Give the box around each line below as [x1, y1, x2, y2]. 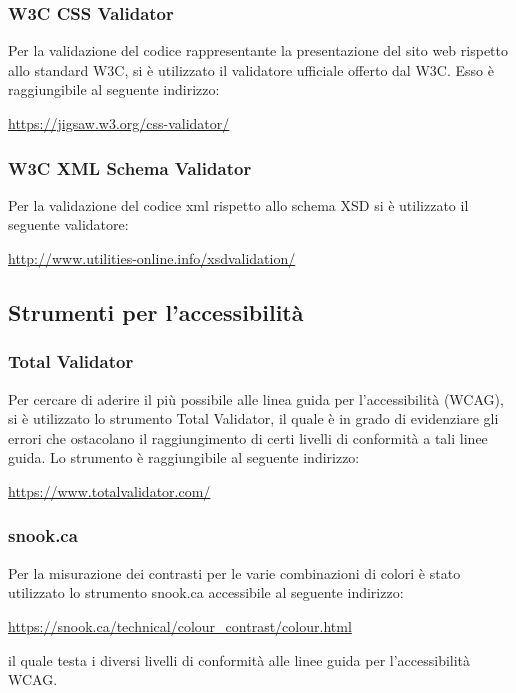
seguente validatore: [8, 214, 129, 235]
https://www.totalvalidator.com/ [8, 480, 211, 501]
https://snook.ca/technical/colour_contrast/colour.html [8, 615, 352, 636]
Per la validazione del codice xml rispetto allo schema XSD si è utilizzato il [8, 194, 469, 215]
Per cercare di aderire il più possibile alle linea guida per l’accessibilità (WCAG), [8, 388, 504, 409]
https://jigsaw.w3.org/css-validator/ [8, 113, 230, 133]
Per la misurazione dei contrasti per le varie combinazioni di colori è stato [8, 562, 461, 583]
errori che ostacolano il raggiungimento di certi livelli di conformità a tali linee [8, 427, 488, 448]
